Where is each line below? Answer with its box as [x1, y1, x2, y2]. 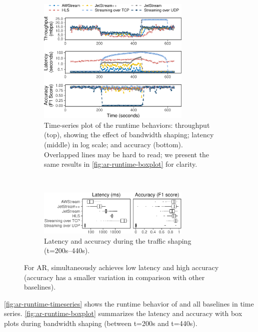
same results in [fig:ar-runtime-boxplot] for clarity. [44, 159, 197, 169]
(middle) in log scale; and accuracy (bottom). [44, 139, 183, 149]
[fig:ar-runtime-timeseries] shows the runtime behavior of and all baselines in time [4, 298, 254, 309]
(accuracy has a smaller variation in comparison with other [24, 272, 205, 282]
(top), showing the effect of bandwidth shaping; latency [44, 129, 214, 140]
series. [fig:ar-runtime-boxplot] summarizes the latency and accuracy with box [4, 308, 242, 319]
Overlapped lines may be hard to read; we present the [44, 149, 209, 159]
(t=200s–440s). [44, 245, 90, 256]
